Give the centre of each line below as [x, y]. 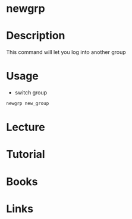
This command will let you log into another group [66, 52]
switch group [31, 93]
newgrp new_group [28, 104]
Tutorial [26, 155]
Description [36, 36]
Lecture [26, 127]
